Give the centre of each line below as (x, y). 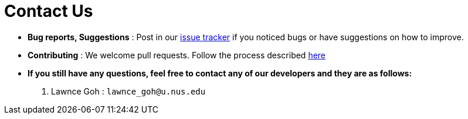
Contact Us (49, 11)
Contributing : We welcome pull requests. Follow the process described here (177, 55)
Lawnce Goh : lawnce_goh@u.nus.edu (128, 91)
